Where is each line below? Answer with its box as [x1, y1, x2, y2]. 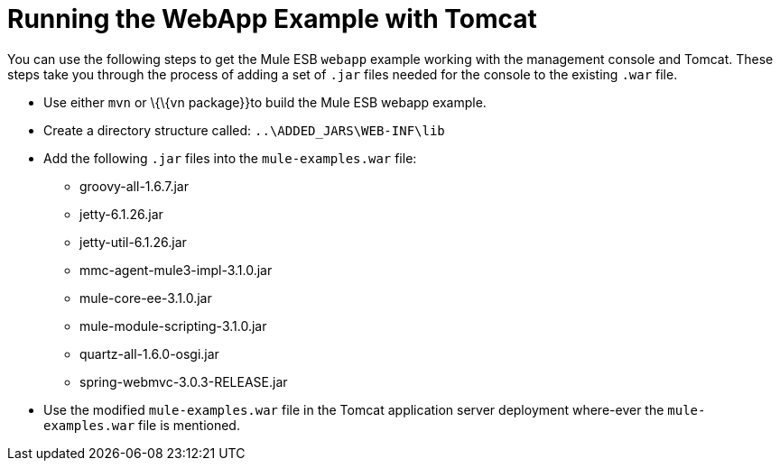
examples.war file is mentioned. [43, 417, 240, 433]
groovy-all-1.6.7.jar [79, 178, 189, 194]
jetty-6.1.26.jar [79, 206, 163, 222]
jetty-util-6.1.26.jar [79, 234, 187, 250]
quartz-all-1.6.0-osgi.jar [79, 345, 219, 362]
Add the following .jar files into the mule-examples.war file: [43, 150, 417, 166]
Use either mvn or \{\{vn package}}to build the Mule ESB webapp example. [43, 94, 487, 110]
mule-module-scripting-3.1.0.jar [79, 317, 267, 334]
